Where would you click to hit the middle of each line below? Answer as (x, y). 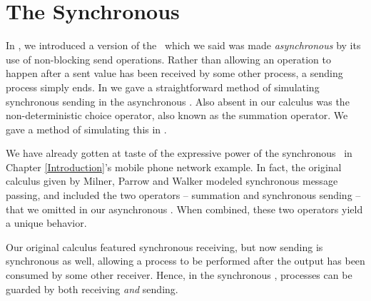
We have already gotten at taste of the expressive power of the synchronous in (179, 153)
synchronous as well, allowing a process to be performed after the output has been (185, 261)
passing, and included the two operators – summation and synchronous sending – (183, 195)
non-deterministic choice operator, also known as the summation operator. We (177, 115)
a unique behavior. (46, 223)
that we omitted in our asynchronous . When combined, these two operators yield (184, 209)
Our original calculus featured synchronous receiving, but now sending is (164, 246)
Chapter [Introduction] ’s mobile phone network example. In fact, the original (174, 167)
